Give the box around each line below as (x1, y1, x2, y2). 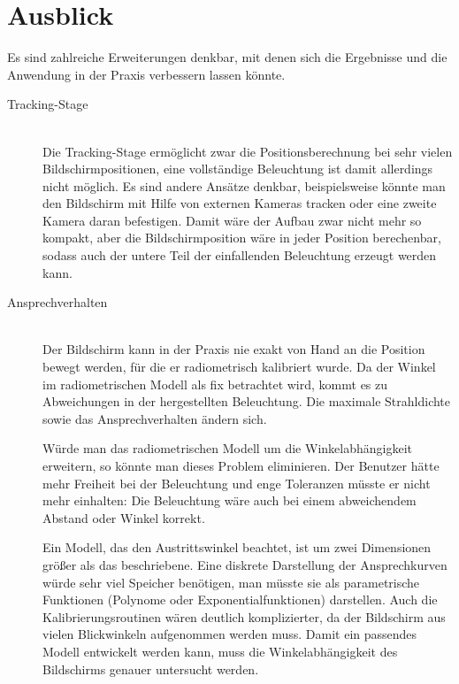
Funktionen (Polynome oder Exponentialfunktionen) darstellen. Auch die (42, 590, 438, 609)
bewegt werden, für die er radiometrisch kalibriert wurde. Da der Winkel (42, 357, 436, 376)
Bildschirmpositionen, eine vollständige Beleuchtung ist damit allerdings (42, 159, 433, 178)
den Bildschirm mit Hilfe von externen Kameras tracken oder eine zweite (42, 194, 437, 212)
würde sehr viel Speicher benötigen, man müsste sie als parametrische (42, 573, 420, 591)
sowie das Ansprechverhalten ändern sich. (42, 409, 267, 427)
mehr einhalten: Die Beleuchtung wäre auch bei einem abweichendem (42, 491, 417, 510)
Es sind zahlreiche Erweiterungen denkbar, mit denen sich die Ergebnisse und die (7, 48, 448, 66)
